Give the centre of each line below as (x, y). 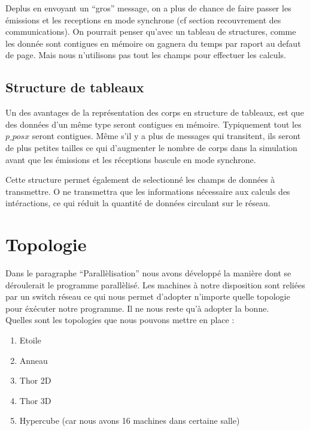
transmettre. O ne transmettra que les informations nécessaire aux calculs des (148, 191)
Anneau (34, 360)
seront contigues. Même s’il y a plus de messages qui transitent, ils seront (166, 136)
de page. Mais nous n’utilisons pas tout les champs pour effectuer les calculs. (146, 55)
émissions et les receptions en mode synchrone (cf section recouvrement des (143, 19)
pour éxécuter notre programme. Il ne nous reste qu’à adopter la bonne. (137, 308)
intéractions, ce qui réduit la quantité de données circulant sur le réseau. (138, 203)
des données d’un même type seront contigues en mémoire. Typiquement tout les (154, 124)
